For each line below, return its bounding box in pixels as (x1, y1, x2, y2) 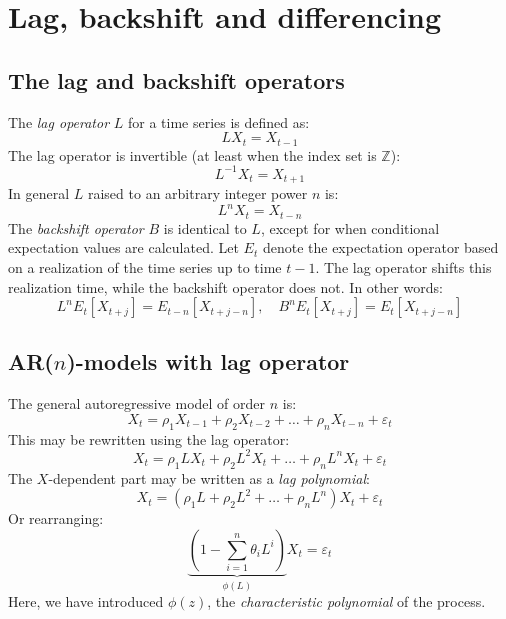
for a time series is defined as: (127, 111, 310, 132)
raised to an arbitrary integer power (87, 183, 308, 204)
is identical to (163, 217, 247, 238)
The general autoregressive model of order (8, 393, 265, 414)
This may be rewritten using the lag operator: (8, 428, 290, 449)
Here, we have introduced (8, 591, 164, 612)
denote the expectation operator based (262, 237, 499, 258)
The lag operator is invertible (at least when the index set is (8, 144, 377, 165)
